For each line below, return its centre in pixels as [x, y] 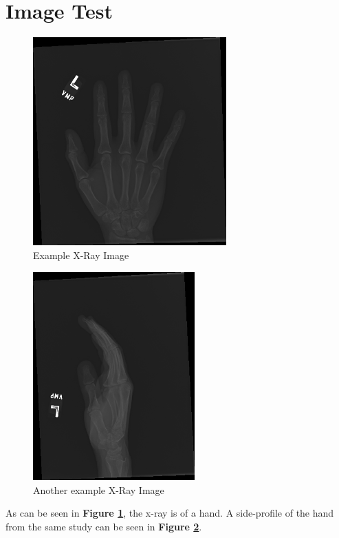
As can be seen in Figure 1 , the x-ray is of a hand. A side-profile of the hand [170, 513]
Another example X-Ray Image [99, 489]
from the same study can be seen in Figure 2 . [104, 526]
